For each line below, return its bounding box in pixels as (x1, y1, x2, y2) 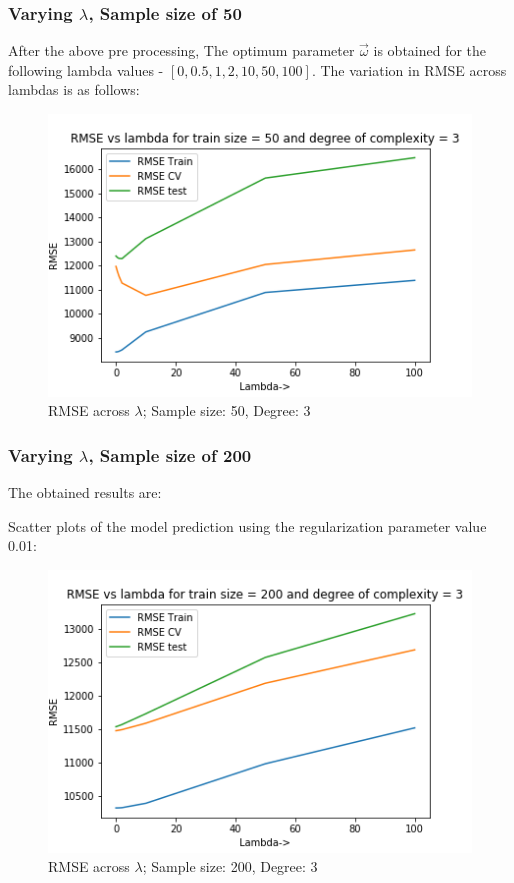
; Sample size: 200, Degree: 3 (142, 856, 318, 877)
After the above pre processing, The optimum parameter (8, 40, 355, 61)
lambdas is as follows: (8, 79, 140, 100)
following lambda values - (8, 59, 164, 80)
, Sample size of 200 (88, 442, 252, 467)
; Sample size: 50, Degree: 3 (142, 400, 311, 421)
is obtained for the (373, 40, 487, 61)
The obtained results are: (8, 482, 162, 503)
